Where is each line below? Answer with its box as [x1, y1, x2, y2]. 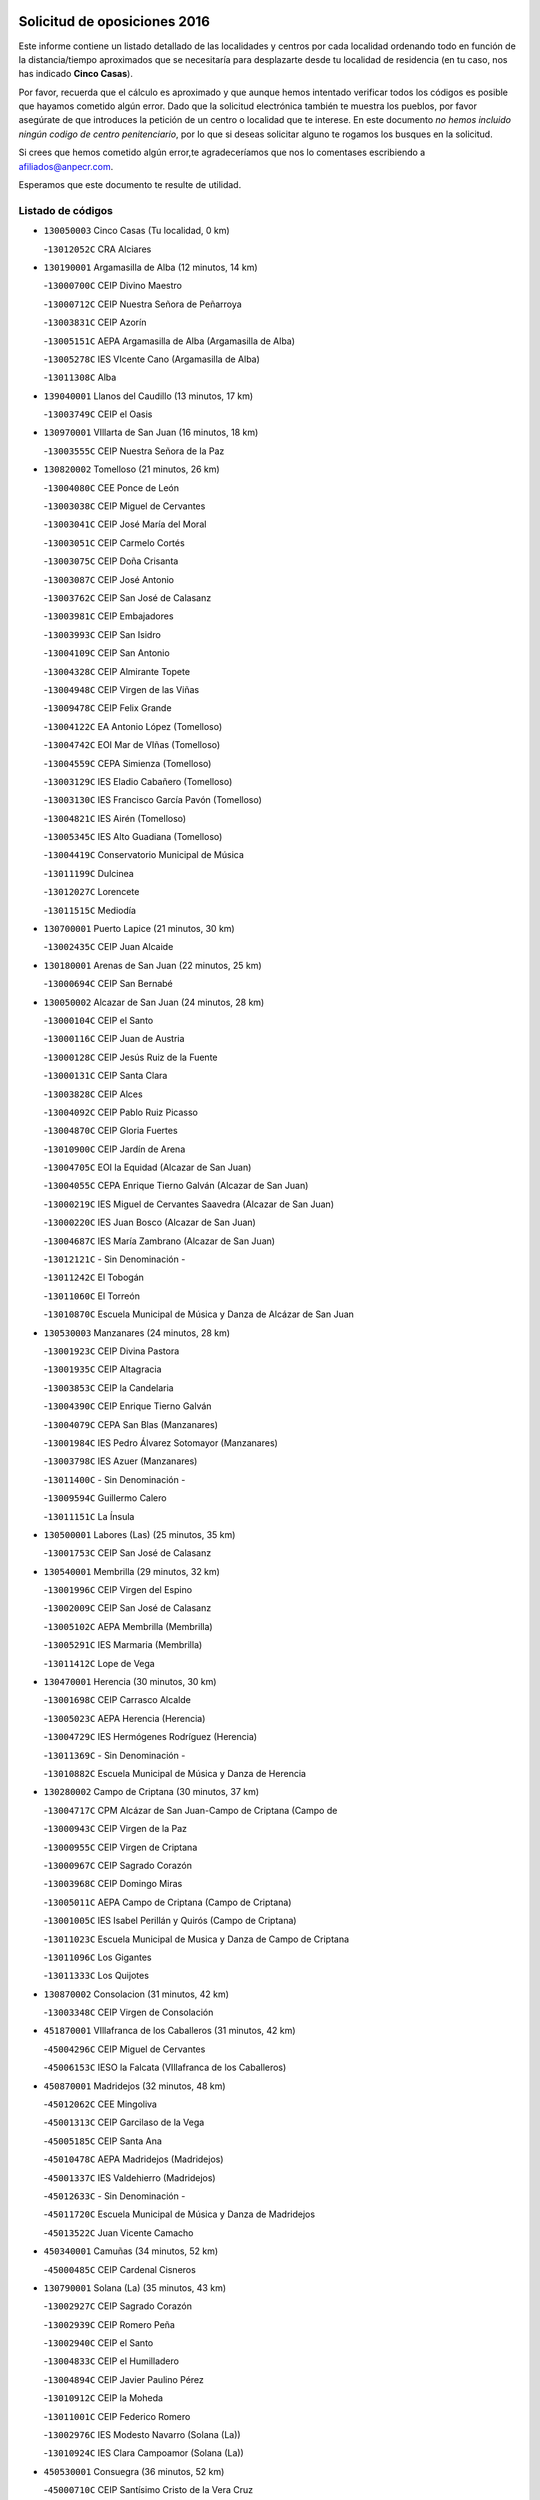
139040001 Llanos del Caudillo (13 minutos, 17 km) [43, 390, 254, 402]
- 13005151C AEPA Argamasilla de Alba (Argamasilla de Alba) [43, 335, 295, 347]
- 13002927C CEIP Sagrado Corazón [43, 2300, 192, 2312]
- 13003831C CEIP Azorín [43, 316, 147, 329]
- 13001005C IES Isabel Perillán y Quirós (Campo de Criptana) [43, 1915, 297, 1927]
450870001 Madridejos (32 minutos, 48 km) [43, 2080, 226, 2092]
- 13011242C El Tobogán [43, 1271, 145, 1284]
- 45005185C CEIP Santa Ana [43, 2135, 162, 2147]
